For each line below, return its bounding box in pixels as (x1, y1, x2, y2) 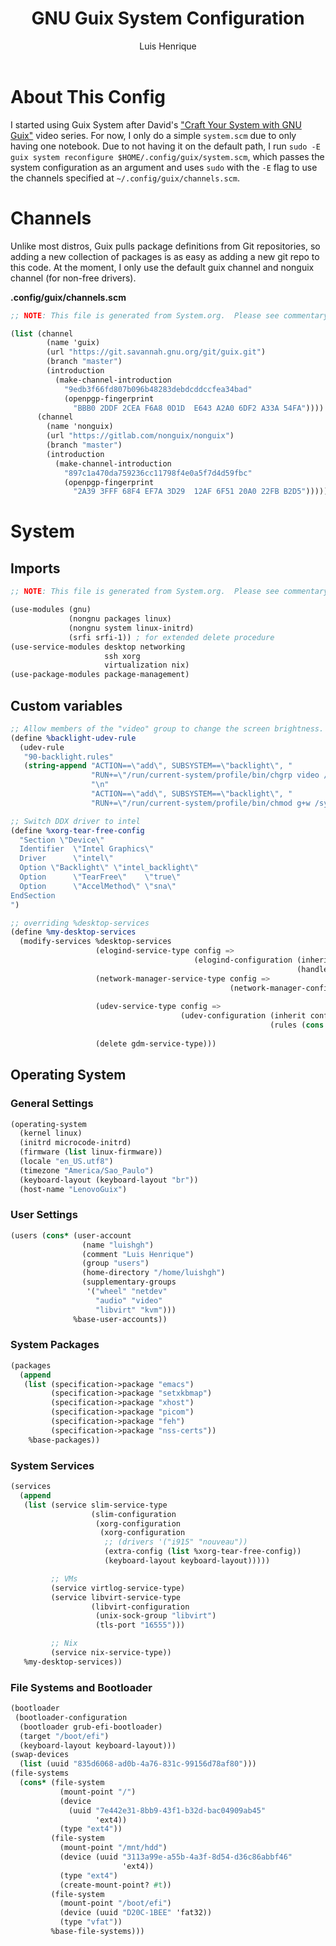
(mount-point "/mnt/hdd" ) (59, 1843, 168, 1853)
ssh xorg (104, 651, 141, 661)
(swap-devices (10, 1750, 70, 1760)
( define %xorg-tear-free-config (10, 825, 145, 836)
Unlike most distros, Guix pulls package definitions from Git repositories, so (10, 240, 321, 252)
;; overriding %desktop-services (10, 918, 150, 928)
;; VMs (50, 1573, 78, 1584)
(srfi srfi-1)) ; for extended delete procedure (68, 632, 275, 642)
